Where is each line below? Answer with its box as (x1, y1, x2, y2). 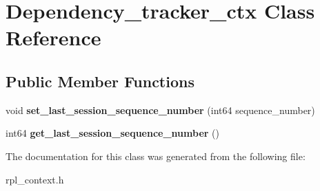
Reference (6, 23, 101, 52)
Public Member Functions (6, 70, 194, 91)
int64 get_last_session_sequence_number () (6, 126, 219, 140)
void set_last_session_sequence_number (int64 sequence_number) (6, 102, 315, 117)
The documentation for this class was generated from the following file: (6, 148, 306, 163)
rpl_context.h (6, 172, 64, 186)
